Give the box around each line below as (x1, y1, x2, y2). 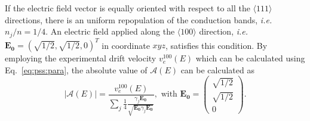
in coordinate (102, 39, 150, 51)
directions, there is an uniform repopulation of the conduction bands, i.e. (5, 13, 272, 26)
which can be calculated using (195, 52, 305, 64)
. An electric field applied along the (45, 25, 175, 38)
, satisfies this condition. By (165, 39, 268, 51)
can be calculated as (180, 63, 254, 76)
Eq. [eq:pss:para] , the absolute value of (5, 63, 148, 76)
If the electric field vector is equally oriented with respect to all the (5, 2, 250, 14)
